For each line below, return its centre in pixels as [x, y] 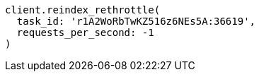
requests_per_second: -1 [85, 32]
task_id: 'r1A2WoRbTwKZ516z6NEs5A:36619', [136, 21]
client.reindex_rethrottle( [83, 10]
